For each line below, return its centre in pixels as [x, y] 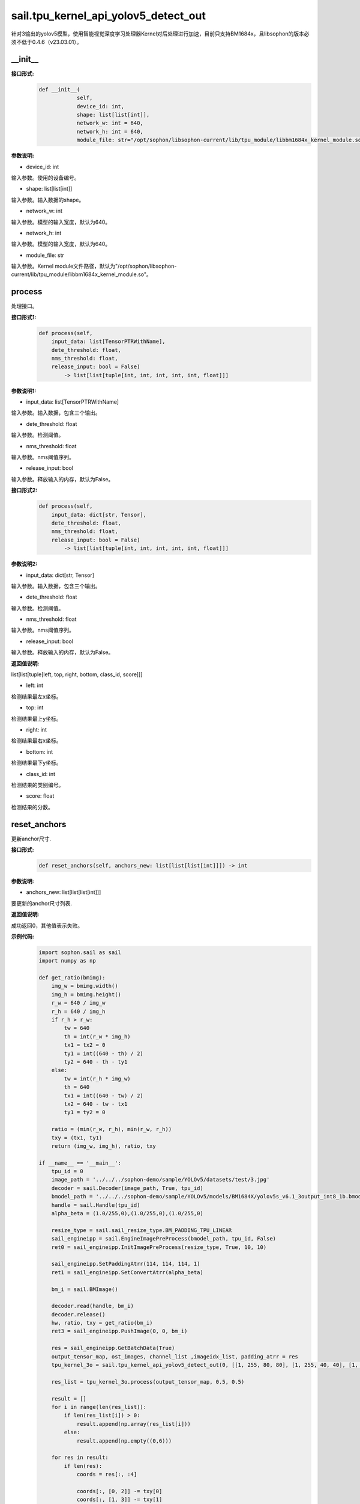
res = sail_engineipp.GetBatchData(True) [113, 1348]
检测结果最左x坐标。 [36, 696]
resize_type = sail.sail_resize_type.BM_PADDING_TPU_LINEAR [142, 1230]
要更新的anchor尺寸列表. [42, 903]
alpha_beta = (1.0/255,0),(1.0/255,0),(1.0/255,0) [127, 1213]
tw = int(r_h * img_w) [97, 1079]
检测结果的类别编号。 [37, 784]
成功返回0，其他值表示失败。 [47, 925]
